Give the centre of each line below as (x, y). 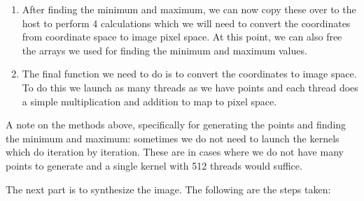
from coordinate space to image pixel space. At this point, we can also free (182, 37)
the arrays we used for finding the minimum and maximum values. (164, 50)
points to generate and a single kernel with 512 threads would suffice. (154, 165)
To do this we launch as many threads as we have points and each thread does (190, 87)
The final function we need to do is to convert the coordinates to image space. (189, 74)
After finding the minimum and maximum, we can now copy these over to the (189, 9)
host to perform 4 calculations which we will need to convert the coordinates (186, 23)
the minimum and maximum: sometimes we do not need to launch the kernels (173, 138)
